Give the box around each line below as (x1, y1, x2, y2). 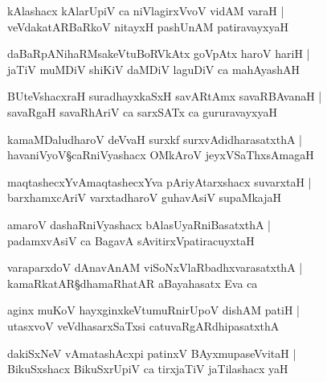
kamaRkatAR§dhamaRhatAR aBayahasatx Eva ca (7, 274, 258, 291)
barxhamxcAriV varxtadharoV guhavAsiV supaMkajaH (7, 189, 282, 206)
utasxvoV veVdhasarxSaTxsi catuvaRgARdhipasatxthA (7, 317, 280, 334)
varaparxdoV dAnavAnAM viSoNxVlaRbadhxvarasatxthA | (7, 259, 303, 276)
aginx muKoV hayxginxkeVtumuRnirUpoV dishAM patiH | (7, 302, 300, 318)
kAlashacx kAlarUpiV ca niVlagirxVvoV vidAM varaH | (7, 2, 284, 18)
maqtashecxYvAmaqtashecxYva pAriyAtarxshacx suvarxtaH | (7, 173, 312, 190)
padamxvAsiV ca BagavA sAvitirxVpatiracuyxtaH (7, 232, 255, 249)
